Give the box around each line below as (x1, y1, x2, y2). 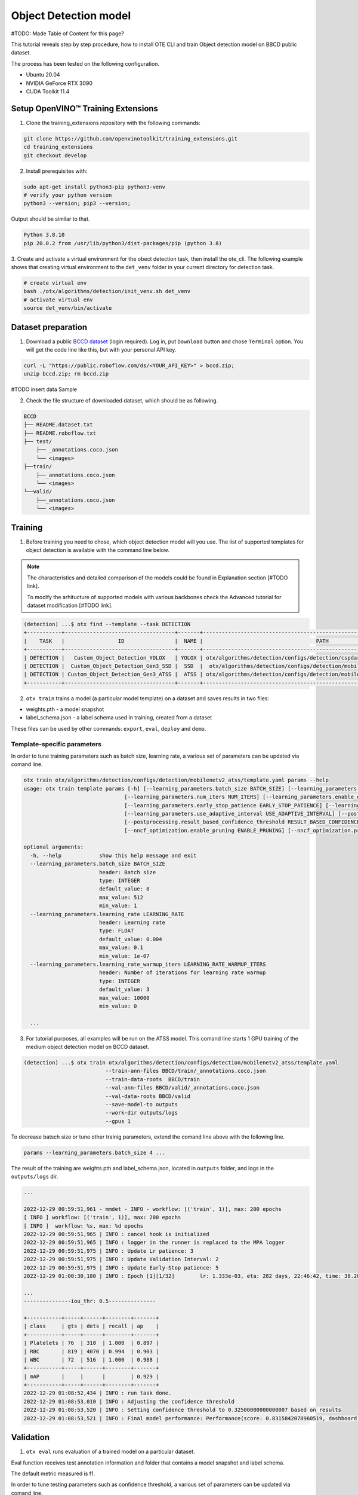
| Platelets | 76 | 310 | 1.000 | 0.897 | (23, 1340, 159, 1347)
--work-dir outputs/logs (105, 1109, 178, 1116)
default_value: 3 (98, 986, 150, 993)
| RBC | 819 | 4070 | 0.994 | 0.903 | (23, 1348, 159, 1354)
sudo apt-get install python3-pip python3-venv (23, 183, 165, 190)
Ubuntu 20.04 (26, 71, 60, 78)
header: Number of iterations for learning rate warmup (98, 969, 266, 976)
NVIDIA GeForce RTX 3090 (26, 80, 92, 87)
